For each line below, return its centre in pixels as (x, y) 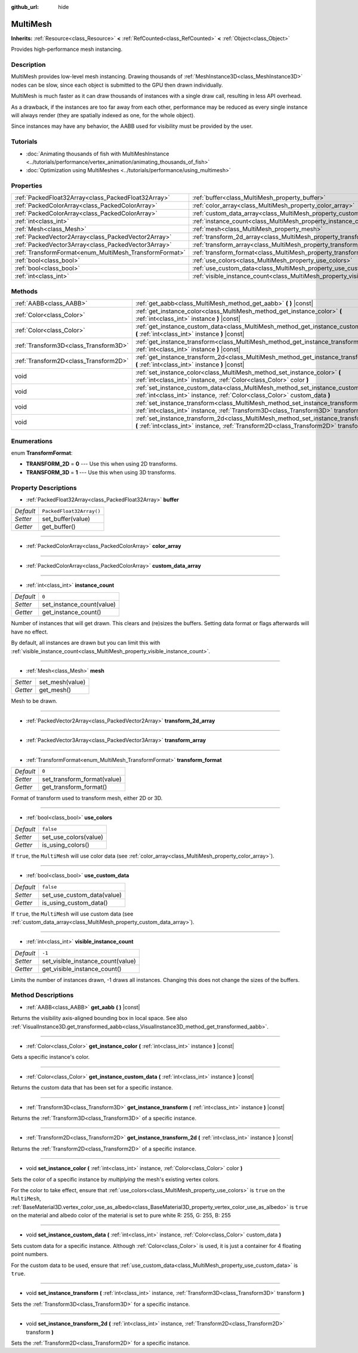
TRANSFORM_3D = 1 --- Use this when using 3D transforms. (101, 472)
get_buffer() (59, 527)
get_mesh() (55, 690)
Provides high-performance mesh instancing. (67, 49)
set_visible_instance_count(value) (89, 961)
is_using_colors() (66, 844)
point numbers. (30, 1254)
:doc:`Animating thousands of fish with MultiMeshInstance (98, 154)
